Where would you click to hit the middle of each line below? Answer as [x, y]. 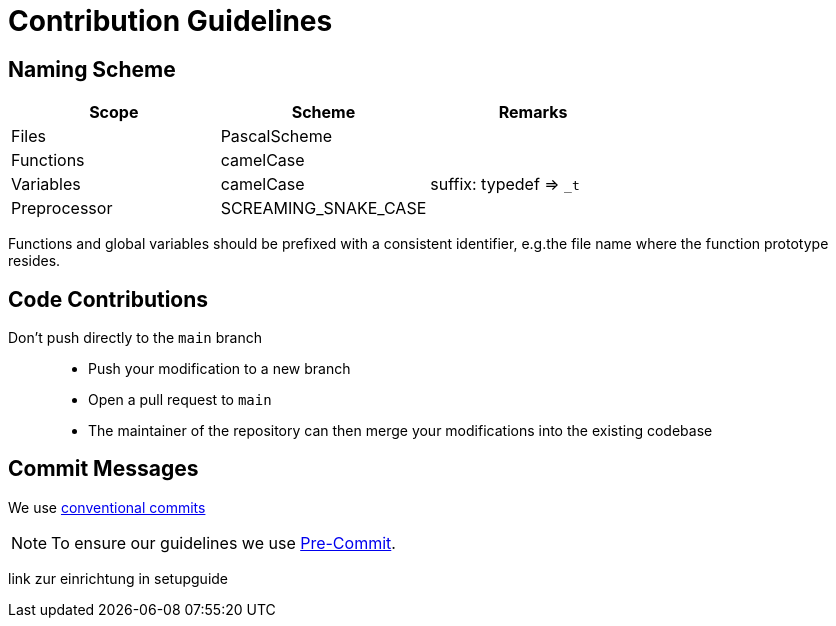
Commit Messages [103, 469]
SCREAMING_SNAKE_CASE [323, 208]
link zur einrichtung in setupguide [118, 578]
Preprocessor [62, 208]
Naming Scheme [92, 69]
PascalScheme [276, 136]
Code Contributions [108, 299]
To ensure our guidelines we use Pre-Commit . [223, 542]
